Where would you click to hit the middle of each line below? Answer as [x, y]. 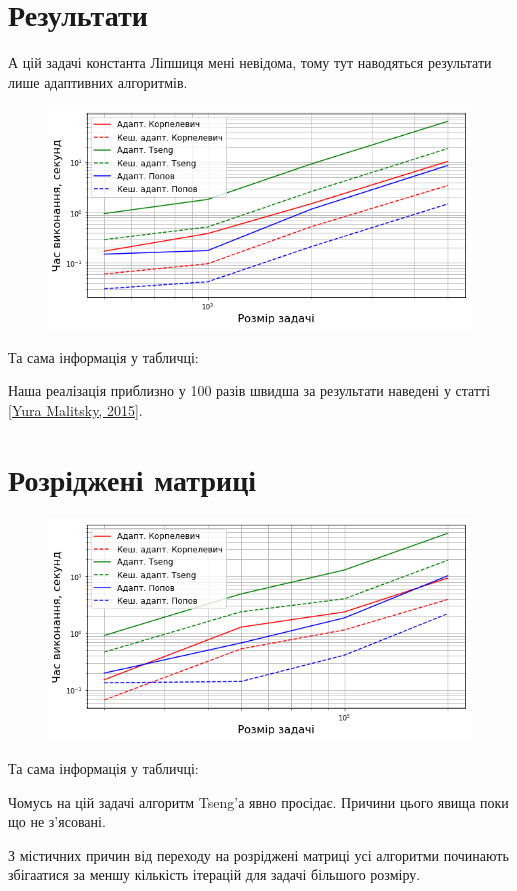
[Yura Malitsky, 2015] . [75, 409]
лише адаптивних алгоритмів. [98, 81]
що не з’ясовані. [57, 821]
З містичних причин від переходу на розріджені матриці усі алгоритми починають [258, 854]
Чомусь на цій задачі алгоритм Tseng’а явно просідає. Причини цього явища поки [258, 801]
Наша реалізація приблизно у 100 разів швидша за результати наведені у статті [249, 390]
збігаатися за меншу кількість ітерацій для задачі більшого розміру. [214, 874]
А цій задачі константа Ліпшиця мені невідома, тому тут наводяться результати [250, 62]
